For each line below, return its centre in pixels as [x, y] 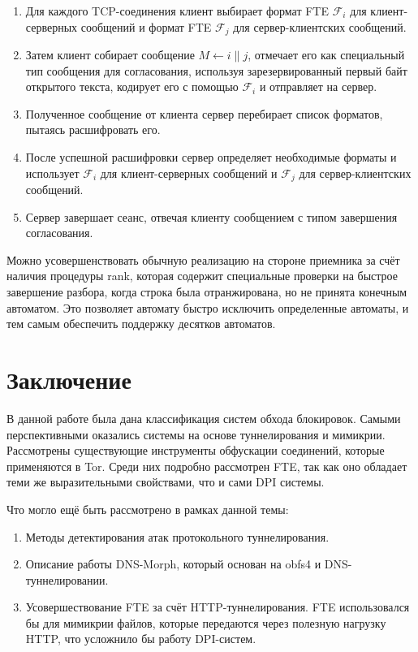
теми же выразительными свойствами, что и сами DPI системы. [166, 482]
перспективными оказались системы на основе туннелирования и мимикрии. [196, 434]
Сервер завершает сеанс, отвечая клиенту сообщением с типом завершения [211, 216]
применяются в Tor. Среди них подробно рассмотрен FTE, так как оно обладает [207, 466]
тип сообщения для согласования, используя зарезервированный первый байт [216, 70]
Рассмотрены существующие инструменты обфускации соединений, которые [196, 450]
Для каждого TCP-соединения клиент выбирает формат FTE [177, 11]
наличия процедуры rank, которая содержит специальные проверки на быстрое [202, 276]
